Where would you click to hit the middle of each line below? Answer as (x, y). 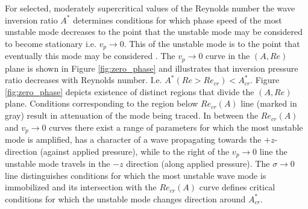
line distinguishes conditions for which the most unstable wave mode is (136, 175)
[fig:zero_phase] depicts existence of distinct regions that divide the (130, 91)
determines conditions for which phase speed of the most (178, 20)
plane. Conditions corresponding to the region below (102, 103)
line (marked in (269, 103)
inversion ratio (31, 20)
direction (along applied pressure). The (198, 164)
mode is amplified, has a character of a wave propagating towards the (133, 139)
